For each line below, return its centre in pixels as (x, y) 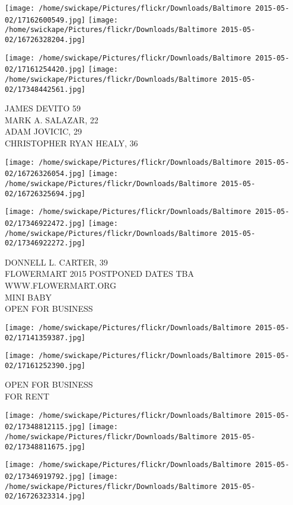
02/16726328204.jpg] (45, 39)
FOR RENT (27, 396)
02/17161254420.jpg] (45, 70)
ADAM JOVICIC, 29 (43, 131)
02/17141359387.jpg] (45, 338)
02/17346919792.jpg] (45, 476)
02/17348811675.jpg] (45, 447)
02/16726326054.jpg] (45, 174)
